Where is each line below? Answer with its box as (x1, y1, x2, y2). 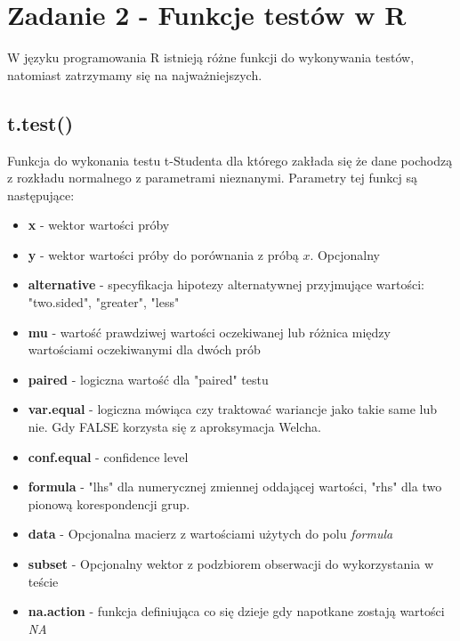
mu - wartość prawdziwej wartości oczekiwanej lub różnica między (28, 322, 391, 341)
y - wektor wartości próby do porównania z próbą (28, 245, 299, 264)
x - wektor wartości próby (28, 215, 170, 234)
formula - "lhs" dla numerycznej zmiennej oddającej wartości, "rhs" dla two (28, 477, 442, 496)
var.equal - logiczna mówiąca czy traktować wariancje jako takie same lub (28, 400, 438, 418)
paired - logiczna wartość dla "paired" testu (28, 369, 269, 388)
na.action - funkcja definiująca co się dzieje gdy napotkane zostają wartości (28, 602, 445, 621)
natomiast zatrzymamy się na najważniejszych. (7, 65, 262, 84)
